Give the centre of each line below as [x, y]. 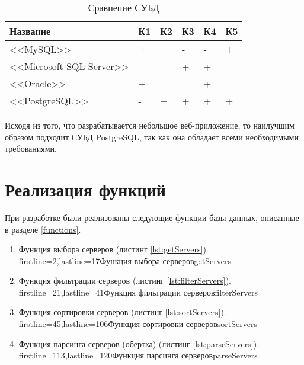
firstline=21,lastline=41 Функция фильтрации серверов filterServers [138, 292]
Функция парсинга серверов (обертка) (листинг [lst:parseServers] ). [139, 343]
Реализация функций [85, 189]
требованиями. [31, 148]
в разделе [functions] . [43, 229]
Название [30, 31]
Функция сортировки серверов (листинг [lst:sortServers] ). [122, 312]
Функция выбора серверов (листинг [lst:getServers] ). [113, 249]
